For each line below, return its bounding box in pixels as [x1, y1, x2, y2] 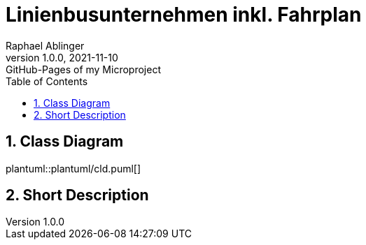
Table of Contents [6, 75, 88, 87]
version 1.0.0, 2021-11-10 [6, 51, 118, 64]
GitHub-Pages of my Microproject [6, 63, 161, 75]
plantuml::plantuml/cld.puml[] [6, 162, 141, 175]
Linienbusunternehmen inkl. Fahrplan [6, 3, 362, 27]
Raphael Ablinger [6, 39, 85, 52]
